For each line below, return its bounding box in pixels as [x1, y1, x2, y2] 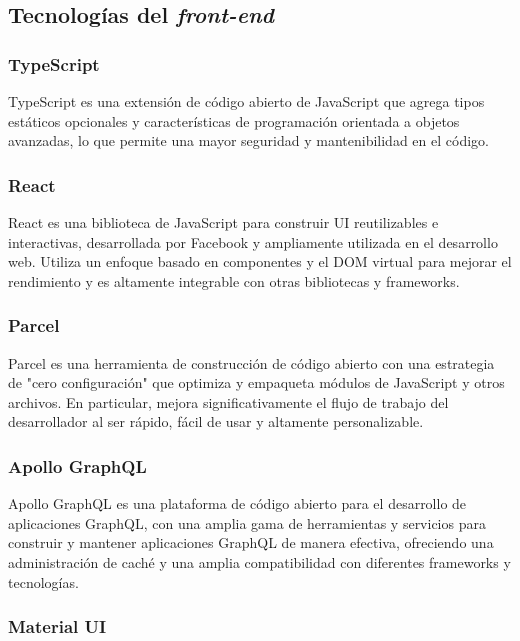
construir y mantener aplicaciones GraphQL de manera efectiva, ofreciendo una [8, 532, 494, 553]
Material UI [8, 614, 107, 639]
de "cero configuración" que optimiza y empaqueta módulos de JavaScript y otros [8, 372, 505, 393]
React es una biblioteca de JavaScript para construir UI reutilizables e [8, 212, 439, 232]
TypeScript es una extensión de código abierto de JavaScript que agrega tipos [8, 91, 485, 111]
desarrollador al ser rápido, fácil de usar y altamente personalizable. [8, 411, 424, 432]
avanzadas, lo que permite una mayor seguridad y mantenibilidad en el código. [8, 130, 489, 151]
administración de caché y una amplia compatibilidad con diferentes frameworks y [8, 551, 511, 572]
